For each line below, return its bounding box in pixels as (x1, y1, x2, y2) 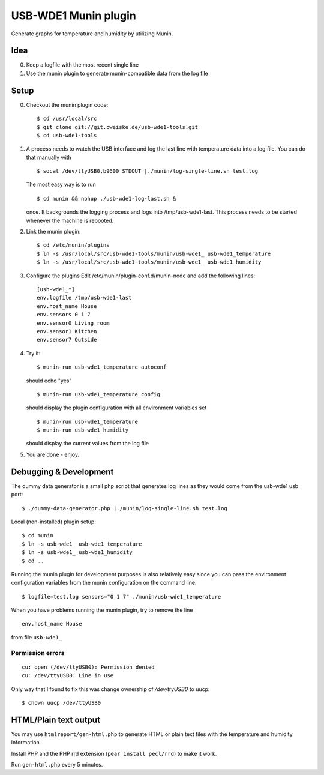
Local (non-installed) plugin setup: (11, 518, 96, 525)
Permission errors (11, 648, 65, 657)
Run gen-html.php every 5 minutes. (11, 761, 103, 768)
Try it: (26, 349, 41, 357)
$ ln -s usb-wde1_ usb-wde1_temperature (22, 540, 142, 547)
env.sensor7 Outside (37, 336, 97, 343)
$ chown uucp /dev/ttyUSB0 (22, 699, 101, 706)
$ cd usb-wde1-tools (37, 132, 97, 139)
